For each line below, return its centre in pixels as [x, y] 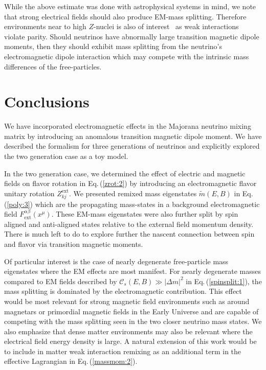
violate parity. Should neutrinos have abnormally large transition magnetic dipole [132, 36]
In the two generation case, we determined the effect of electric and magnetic [125, 173]
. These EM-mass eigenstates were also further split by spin [145, 214]
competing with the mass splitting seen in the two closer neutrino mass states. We [133, 321]
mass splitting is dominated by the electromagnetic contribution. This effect [123, 291]
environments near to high [45, 26]
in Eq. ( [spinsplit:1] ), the [224, 281]
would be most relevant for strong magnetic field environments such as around [127, 301]
